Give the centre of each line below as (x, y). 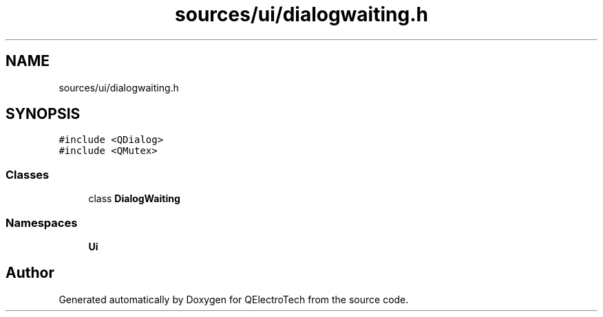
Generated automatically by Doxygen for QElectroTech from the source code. (234, 299)
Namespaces (42, 222)
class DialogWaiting (134, 199)
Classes (28, 174)
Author (30, 273)
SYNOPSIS (43, 114)
